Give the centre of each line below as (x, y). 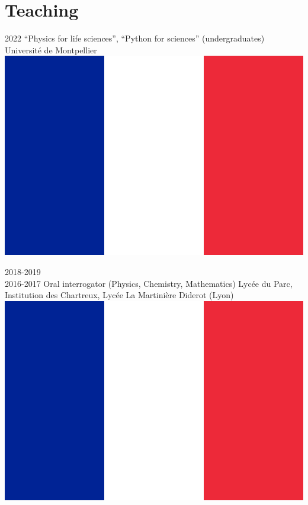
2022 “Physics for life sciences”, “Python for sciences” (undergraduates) (135, 38)
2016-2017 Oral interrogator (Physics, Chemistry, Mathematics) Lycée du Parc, (149, 283)
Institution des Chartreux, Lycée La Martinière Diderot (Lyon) (119, 295)
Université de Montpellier (51, 49)
